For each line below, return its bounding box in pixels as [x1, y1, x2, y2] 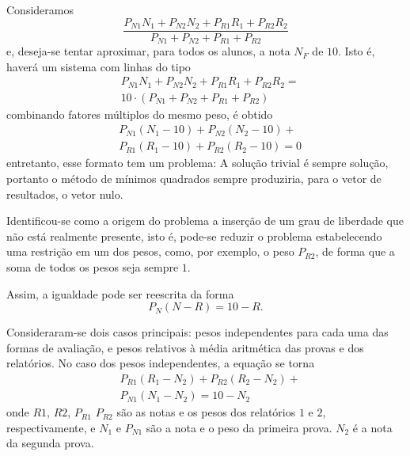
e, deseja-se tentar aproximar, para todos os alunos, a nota [6, 43, 290, 59]
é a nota [352, 419, 393, 435]
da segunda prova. [6, 435, 94, 451]
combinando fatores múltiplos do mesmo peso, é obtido [6, 105, 273, 122]
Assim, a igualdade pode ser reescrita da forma [6, 285, 234, 302]
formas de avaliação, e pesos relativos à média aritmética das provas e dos [6, 339, 364, 355]
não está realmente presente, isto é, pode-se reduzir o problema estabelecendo [6, 227, 382, 244]
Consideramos [6, 2, 74, 17]
